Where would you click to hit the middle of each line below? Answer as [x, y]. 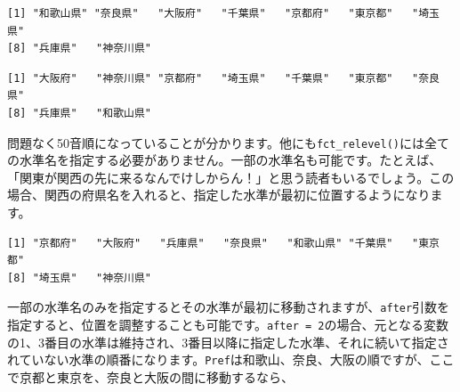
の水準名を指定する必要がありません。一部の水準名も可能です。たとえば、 [225, 160]
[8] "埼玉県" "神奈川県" [79, 278]
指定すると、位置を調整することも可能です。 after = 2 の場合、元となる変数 [228, 325]
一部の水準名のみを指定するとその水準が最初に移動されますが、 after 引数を [229, 307]
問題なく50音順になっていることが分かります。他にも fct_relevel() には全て [228, 142]
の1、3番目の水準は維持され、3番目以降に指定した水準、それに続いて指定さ [228, 342]
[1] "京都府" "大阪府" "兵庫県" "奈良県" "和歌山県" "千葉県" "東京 [223, 243]
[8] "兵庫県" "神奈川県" [79, 49]
